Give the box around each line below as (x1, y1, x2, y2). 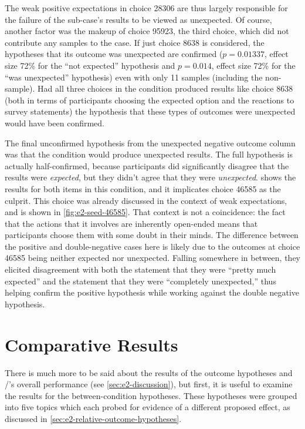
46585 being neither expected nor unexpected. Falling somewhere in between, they (5, 252, 300, 264)
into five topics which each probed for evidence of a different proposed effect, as (5, 401, 290, 413)
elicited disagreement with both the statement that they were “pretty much (5, 263, 276, 276)
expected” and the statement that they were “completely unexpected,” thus (5, 274, 276, 287)
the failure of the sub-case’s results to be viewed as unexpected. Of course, (5, 13, 272, 25)
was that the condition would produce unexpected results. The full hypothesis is (5, 148, 293, 160)
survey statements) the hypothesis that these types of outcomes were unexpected (5, 105, 296, 118)
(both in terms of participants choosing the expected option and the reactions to (5, 93, 294, 106)
